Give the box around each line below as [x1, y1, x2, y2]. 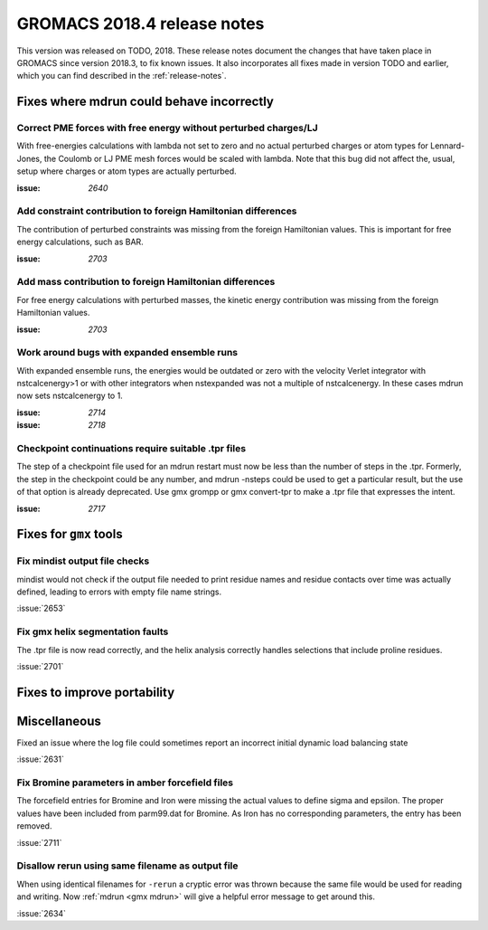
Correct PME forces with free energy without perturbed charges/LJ [16, 122, 318, 135]
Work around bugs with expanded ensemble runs [16, 346, 239, 359]
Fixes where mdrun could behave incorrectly [16, 94, 275, 109]
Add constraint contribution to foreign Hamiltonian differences [16, 204, 297, 217]
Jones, [16, 153, 42, 164]
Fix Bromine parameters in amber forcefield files [16, 776, 234, 789]
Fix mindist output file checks [16, 555, 150, 567]
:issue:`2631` [16, 754, 65, 764]
